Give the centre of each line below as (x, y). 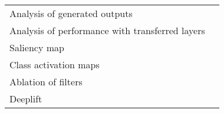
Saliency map (37, 47)
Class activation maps (55, 64)
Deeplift (26, 99)
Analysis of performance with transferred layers (107, 30)
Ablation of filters (46, 82)
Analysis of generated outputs (71, 13)
